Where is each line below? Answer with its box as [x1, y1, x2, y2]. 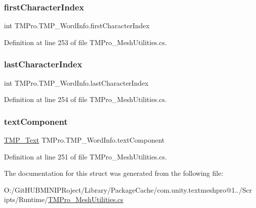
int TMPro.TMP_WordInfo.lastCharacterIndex [4, 77, 149, 88]
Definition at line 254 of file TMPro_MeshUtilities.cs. [4, 94, 167, 104]
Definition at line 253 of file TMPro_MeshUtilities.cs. [4, 37, 167, 47]
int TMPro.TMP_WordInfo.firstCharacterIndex [4, 20, 150, 31]
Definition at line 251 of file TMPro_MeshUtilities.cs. [4, 151, 167, 161]
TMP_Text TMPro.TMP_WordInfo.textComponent [4, 135, 165, 145]
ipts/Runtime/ [4, 194, 48, 205]
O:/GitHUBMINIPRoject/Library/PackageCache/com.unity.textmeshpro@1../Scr [4, 184, 252, 195]
